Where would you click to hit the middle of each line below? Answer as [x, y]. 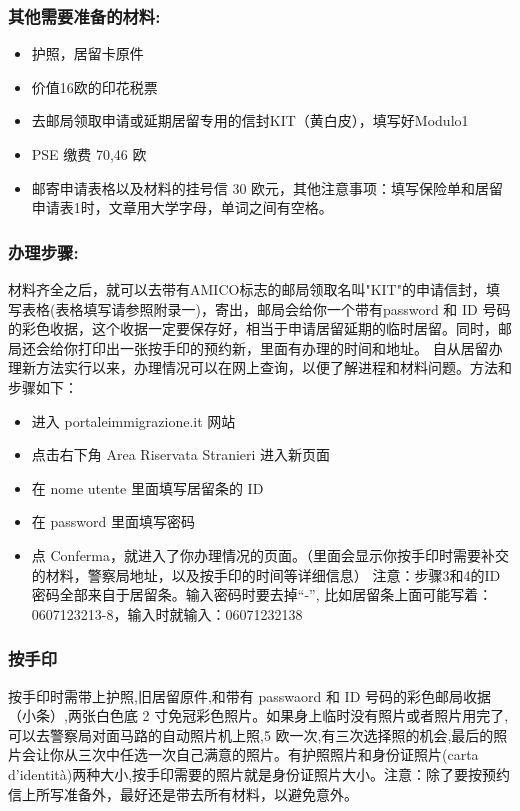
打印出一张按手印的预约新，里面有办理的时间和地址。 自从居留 [283, 347]
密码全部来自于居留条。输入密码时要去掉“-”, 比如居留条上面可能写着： [262, 594]
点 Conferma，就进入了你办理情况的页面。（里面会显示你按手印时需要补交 [270, 554]
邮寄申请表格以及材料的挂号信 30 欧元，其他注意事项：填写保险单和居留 [267, 187]
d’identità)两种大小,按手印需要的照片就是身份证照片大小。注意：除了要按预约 [259, 773]
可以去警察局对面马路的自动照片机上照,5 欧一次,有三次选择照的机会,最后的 [251, 734]
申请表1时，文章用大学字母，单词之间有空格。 [182, 207]
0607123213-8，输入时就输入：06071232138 [167, 613]
